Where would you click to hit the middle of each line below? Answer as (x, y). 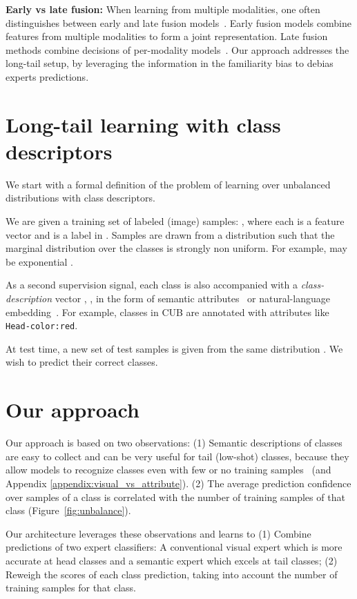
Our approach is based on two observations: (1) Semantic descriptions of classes (174, 443)
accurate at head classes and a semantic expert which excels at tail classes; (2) (172, 560)
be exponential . (40, 261)
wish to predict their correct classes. (82, 362)
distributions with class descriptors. (80, 198)
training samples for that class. (71, 588)
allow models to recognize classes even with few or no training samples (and (168, 470)
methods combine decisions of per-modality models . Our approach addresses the (177, 49)
